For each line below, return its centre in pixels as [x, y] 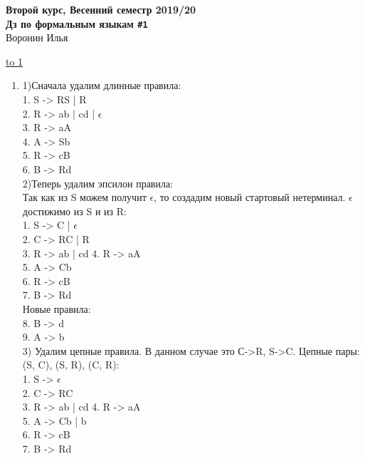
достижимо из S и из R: [74, 211]
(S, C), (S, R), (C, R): [71, 365]
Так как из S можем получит [84, 197]
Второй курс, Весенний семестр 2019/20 [101, 9]
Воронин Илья [37, 37]
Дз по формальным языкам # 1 [77, 23]
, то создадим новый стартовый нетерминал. [250, 197]
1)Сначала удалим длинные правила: [102, 85]
